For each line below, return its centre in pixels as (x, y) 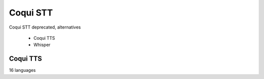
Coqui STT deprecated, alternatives (45, 27)
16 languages (22, 70)
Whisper (42, 45)
